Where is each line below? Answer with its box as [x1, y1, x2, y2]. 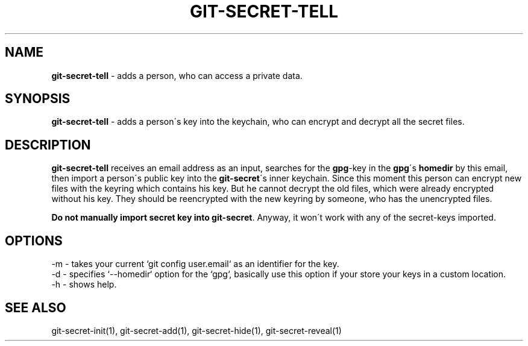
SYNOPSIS [5, 91, 71, 107]
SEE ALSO [5, 300, 66, 315]
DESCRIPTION [5, 137, 91, 153]
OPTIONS [5, 233, 63, 248]
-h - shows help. [51, 279, 117, 290]
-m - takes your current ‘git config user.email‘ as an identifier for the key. [51, 259, 339, 269]
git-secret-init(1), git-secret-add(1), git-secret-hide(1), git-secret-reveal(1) [51, 325, 342, 336]
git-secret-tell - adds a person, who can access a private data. [51, 70, 303, 81]
